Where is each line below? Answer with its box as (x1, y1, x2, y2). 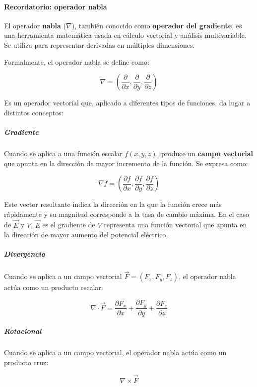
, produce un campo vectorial (157, 148, 254, 158)
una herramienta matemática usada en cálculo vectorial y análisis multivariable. (4, 30, 247, 40)
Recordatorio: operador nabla (4, 1, 107, 11)
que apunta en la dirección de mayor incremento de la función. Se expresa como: (4, 158, 248, 168)
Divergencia (4, 249, 46, 259)
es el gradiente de (42, 219, 95, 230)
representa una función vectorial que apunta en (104, 219, 247, 230)
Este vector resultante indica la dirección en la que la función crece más (4, 199, 222, 209)
